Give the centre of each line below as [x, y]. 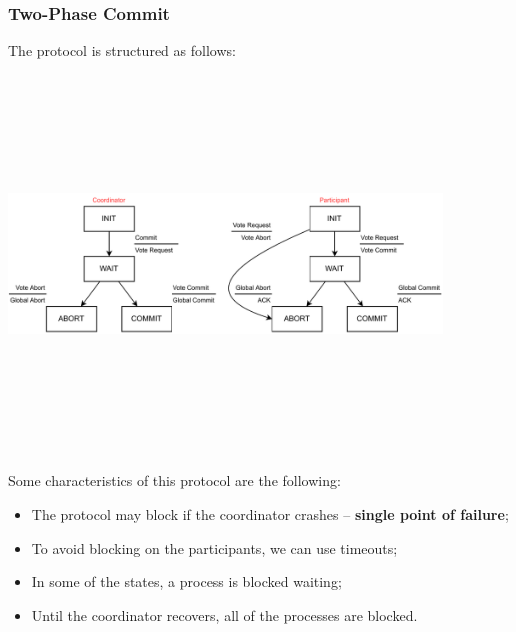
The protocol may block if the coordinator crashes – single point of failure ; [270, 513]
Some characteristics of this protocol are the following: [174, 480]
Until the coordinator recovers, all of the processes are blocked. [224, 614]
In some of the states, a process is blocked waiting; [186, 581]
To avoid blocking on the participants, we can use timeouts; [214, 547]
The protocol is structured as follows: [122, 50]
